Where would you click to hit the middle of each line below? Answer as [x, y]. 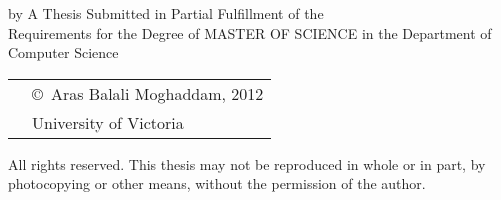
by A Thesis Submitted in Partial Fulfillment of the [166, 13]
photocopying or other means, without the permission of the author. [217, 183]
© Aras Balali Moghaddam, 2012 [148, 93]
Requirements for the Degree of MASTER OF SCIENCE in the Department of [250, 32]
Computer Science [63, 52]
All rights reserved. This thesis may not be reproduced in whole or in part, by [247, 163]
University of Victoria [108, 122]
